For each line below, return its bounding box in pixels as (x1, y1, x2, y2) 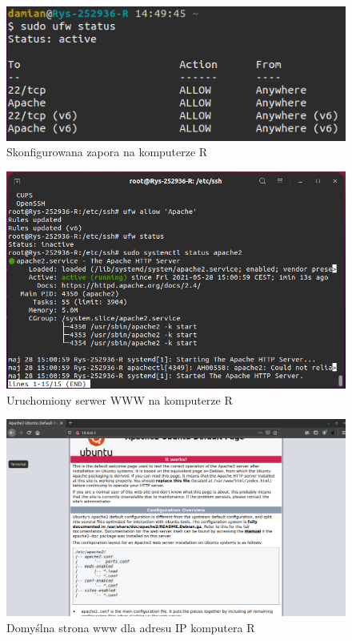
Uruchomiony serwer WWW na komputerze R (6, 391, 233, 408)
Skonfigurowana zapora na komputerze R (6, 143, 208, 160)
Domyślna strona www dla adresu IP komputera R (6, 619, 255, 635)
